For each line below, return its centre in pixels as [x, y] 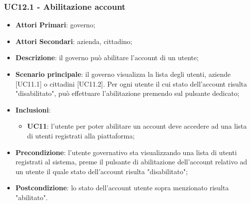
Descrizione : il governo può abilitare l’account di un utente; [107, 57]
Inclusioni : [33, 109]
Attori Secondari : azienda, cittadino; [74, 41]
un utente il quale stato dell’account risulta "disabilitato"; [102, 171]
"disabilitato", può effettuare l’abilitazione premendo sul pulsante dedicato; [127, 93]
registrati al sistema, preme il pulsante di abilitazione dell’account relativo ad [131, 162]
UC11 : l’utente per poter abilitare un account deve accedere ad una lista [137, 126]
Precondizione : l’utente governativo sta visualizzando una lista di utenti [126, 152]
